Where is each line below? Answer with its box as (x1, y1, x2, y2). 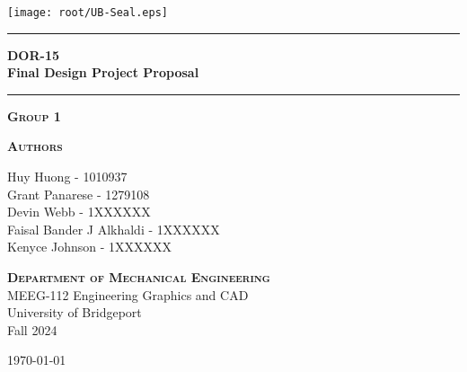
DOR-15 (7, 45, 59, 64)
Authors (7, 137, 63, 155)
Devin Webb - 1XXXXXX (7, 202, 151, 221)
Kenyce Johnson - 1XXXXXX (7, 237, 172, 256)
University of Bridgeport (7, 303, 142, 322)
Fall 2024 (7, 320, 57, 339)
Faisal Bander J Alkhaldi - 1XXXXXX (7, 219, 220, 238)
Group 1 (7, 106, 61, 125)
